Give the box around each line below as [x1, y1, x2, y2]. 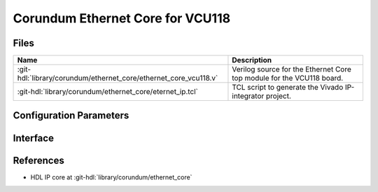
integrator [232, 91, 265, 101]
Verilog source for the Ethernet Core [232, 64, 351, 74]
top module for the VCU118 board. [232, 74, 344, 83]
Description [232, 55, 272, 65]
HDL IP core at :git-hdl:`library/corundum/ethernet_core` [30, 172, 192, 181]
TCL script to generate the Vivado [232, 83, 344, 92]
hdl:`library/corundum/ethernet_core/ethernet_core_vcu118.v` [17, 74, 218, 83]
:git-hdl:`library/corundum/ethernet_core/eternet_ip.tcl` [17, 87, 199, 97]
